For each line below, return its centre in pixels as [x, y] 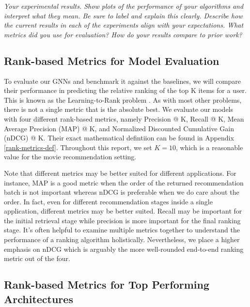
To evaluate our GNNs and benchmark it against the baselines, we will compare [122, 81]
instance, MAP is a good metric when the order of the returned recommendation [124, 182]
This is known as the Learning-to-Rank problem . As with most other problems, [123, 100]
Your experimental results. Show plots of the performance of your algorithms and [124, 6]
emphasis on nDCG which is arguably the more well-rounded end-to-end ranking [124, 249]
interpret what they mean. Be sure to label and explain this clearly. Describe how [123, 15]
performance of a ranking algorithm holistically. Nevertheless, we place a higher [122, 239]
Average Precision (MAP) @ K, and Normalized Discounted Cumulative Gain [119, 128]
